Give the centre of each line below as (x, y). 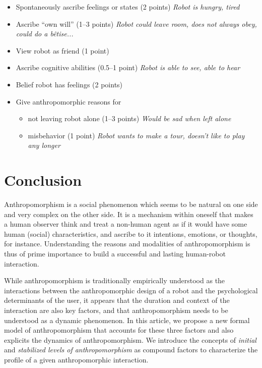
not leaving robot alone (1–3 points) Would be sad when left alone (129, 118)
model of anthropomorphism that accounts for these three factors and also (119, 330)
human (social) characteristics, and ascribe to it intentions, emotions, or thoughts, (131, 233)
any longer (44, 145)
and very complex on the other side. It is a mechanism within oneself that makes (129, 214)
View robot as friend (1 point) (62, 50)
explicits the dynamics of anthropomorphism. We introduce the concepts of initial (130, 339)
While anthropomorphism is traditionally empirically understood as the (115, 280)
